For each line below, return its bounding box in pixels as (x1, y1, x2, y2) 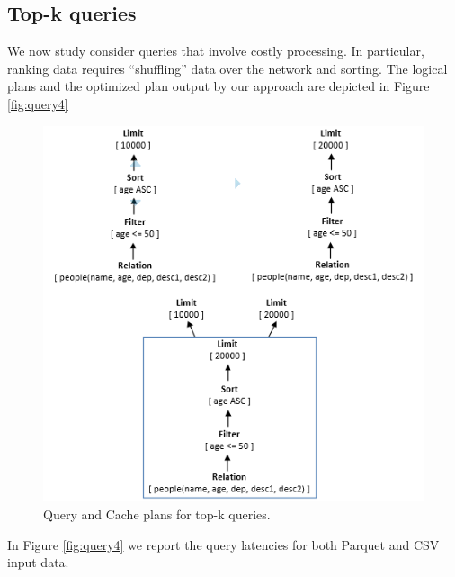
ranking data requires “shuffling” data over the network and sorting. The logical (7, 59, 448, 77)
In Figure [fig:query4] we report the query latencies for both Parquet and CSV (7, 535, 440, 554)
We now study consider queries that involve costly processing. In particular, (7, 41, 424, 60)
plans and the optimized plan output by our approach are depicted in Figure (7, 77, 430, 95)
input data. (7, 553, 69, 572)
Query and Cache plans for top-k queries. (43, 505, 271, 523)
